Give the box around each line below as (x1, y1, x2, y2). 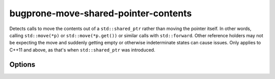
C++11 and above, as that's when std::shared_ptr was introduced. (9, 46, 155, 53)
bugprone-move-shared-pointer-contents (9, 8, 192, 19)
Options (9, 60, 36, 69)
